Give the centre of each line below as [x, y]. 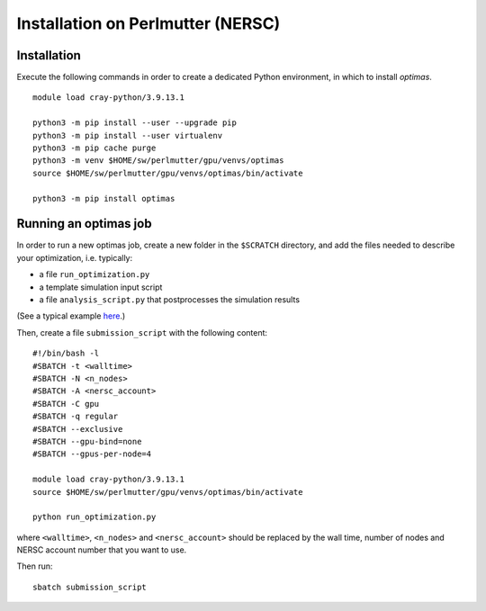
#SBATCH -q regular [76, 417]
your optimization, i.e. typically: [75, 257]
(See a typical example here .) [71, 316]
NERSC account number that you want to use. [102, 550]
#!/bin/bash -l [66, 354]
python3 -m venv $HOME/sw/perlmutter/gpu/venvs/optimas [158, 161]
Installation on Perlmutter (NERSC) [148, 23]
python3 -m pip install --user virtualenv [128, 135]
